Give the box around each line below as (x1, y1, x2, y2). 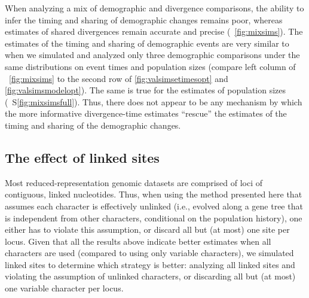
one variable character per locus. (5, 282, 124, 294)
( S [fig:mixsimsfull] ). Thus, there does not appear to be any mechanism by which (5, 95, 302, 108)
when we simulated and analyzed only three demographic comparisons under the (5, 48, 300, 61)
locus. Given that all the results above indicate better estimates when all (5, 235, 271, 247)
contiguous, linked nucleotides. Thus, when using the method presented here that (5, 188, 302, 200)
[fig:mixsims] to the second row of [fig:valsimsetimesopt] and (9, 72, 228, 84)
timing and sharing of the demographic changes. (5, 118, 181, 131)
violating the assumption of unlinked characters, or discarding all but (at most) (5, 270, 296, 282)
